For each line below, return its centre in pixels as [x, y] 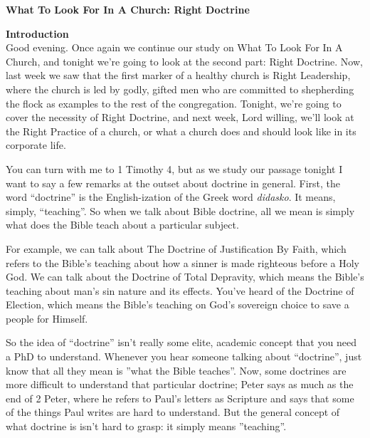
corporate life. [36, 145]
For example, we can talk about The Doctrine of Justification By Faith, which [176, 248]
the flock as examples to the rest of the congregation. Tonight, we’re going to [174, 103]
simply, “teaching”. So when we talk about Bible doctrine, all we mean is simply [180, 210]
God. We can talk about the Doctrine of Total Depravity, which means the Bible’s [185, 277]
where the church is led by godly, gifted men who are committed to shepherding [180, 89]
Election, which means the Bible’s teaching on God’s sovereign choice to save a [178, 304]
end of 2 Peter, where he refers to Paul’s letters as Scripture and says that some [180, 398]
